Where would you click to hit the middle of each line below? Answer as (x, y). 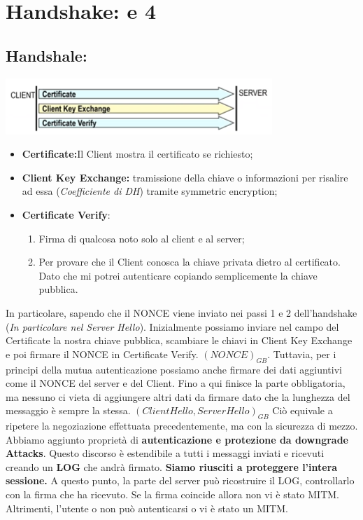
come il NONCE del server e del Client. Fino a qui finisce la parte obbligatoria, (176, 383)
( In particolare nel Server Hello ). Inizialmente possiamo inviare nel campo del (172, 326)
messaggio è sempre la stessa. (68, 410)
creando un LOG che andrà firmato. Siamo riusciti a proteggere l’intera (172, 466)
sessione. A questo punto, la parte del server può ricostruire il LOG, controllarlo (180, 480)
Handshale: (47, 55)
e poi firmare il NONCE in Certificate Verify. (102, 354)
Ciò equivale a (302, 410)
